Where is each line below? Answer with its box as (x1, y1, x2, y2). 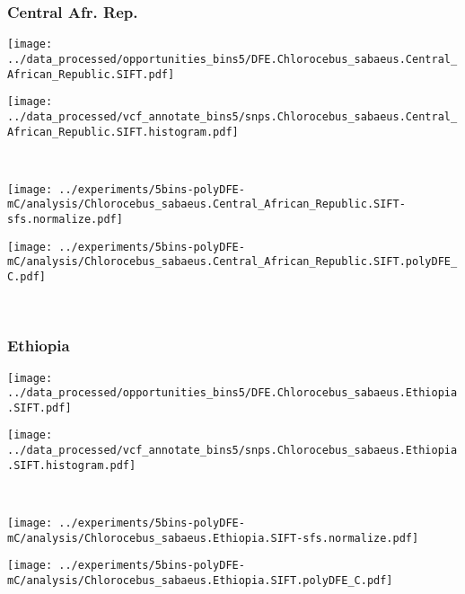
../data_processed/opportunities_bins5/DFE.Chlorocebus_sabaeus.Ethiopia (7, 386, 458, 400)
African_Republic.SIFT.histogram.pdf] (7, 125, 239, 138)
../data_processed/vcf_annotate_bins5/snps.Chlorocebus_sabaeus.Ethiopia (7, 444, 458, 457)
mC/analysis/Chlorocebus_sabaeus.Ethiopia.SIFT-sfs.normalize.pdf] (7, 531, 419, 545)
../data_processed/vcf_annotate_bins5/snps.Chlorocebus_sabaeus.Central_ (7, 110, 458, 123)
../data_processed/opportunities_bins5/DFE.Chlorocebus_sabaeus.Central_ (7, 52, 458, 66)
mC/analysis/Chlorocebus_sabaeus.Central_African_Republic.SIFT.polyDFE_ (7, 255, 458, 269)
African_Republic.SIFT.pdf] (7, 67, 175, 81)
